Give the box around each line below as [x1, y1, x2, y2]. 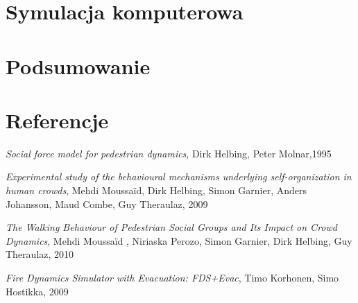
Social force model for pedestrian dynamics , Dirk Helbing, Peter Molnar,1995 [6, 146, 332, 160]
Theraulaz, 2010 [6, 247, 74, 261]
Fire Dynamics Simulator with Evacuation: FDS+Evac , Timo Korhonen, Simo [6, 270, 339, 285]
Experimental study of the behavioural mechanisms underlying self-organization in [6, 169, 352, 184]
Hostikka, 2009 [6, 284, 69, 298]
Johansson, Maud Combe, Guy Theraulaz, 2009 [6, 196, 208, 211]
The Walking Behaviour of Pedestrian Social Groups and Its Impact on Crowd [6, 220, 337, 234]
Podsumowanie [6, 51, 151, 80]
